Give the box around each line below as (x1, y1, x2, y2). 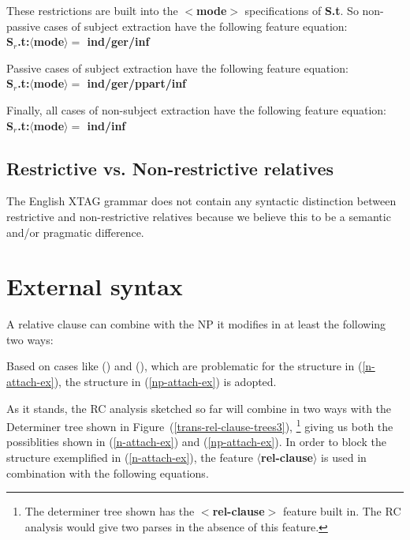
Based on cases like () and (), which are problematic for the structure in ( (6, 358, 363, 374)
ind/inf (87, 117, 126, 133)
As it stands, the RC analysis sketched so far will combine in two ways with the (6, 399, 392, 416)
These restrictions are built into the (6, 2, 178, 18)
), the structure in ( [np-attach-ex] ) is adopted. (54, 373, 277, 390)
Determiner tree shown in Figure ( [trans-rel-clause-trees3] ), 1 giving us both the (6, 416, 393, 434)
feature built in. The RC (282, 503, 401, 519)
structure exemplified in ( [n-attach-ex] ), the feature (6, 449, 253, 466)
